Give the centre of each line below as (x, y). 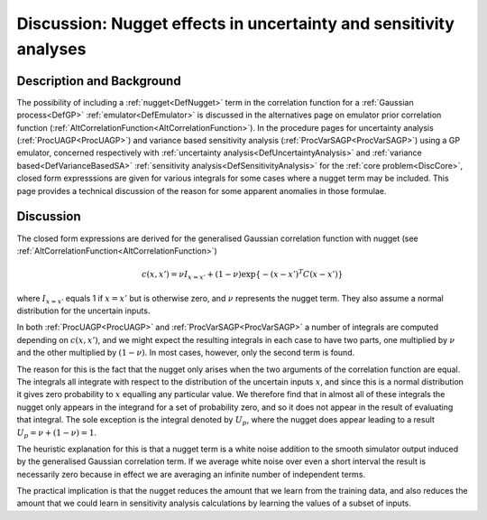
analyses (51, 49)
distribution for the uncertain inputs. (83, 311)
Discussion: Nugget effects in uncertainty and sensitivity (235, 23)
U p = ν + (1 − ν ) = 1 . (57, 433)
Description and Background (99, 81)
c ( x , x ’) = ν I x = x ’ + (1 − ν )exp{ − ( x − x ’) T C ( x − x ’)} (242, 274)
